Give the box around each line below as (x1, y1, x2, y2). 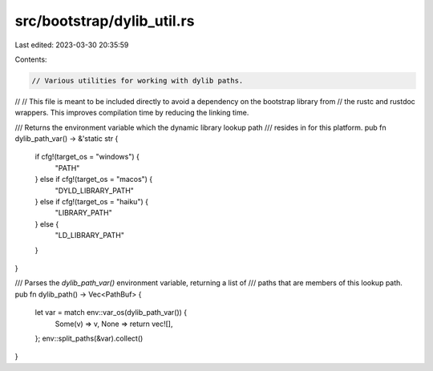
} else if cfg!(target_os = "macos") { (34, 175, 153, 184)
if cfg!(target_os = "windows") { (34, 152, 140, 162)
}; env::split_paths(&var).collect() (34, 333, 144, 343)
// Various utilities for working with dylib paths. (31, 76, 244, 85)
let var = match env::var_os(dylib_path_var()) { (34, 308, 188, 317)
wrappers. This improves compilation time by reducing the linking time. (14, 108, 249, 118)
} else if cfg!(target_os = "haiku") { (34, 197, 148, 207)
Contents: (14, 54, 47, 64)
